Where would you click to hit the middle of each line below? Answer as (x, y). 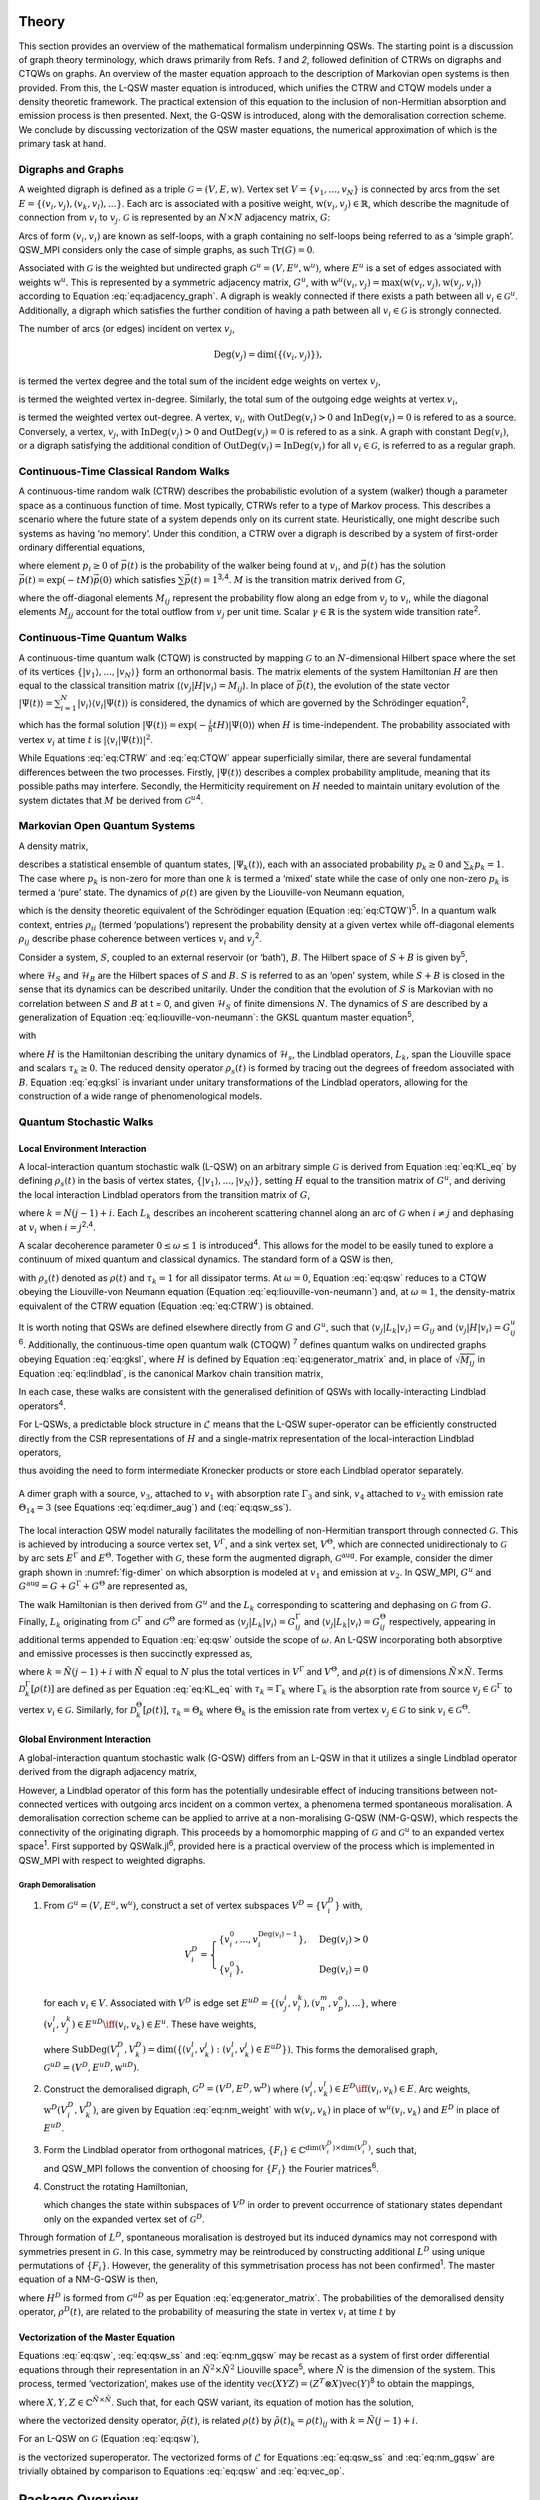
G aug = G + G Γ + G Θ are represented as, (103, 1585)
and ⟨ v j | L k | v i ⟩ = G (341, 1622)
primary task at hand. (62, 144)
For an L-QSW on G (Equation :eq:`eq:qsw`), (109, 2439)
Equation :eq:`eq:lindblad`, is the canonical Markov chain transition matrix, (171, 1374)
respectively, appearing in (442, 1621)
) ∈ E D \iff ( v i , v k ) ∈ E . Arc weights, (399, 2089)
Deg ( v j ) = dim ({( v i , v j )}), (268, 355)
